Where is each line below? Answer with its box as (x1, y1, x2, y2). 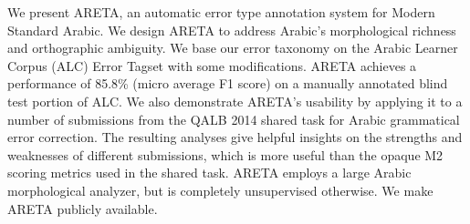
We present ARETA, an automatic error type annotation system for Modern (7, 3, 435, 21)
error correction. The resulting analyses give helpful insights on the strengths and (7, 127, 463, 147)
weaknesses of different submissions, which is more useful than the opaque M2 (7, 145, 444, 164)
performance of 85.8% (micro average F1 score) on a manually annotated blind (7, 74, 448, 93)
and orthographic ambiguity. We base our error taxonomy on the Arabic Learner (7, 38, 458, 57)
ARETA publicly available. (7, 199, 158, 218)
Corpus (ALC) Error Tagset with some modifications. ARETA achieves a (7, 56, 417, 75)
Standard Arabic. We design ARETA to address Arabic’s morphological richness (7, 20, 456, 39)
